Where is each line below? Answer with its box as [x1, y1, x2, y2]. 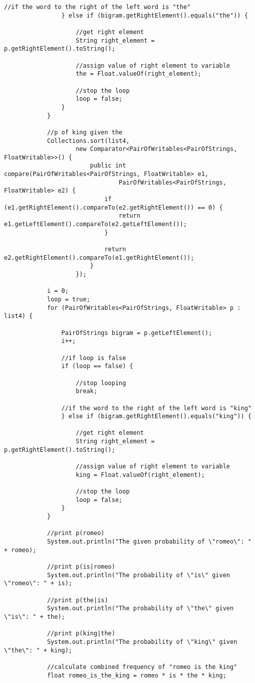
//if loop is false [61, 354, 126, 362]
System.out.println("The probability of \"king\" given [47, 638, 237, 645]
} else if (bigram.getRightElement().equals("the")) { [61, 12, 248, 19]
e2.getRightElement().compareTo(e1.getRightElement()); [4, 254, 194, 261]
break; [76, 388, 98, 395]
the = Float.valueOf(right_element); [76, 70, 201, 78]
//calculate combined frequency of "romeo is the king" [47, 663, 237, 670]
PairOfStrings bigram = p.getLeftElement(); [61, 329, 212, 336]
